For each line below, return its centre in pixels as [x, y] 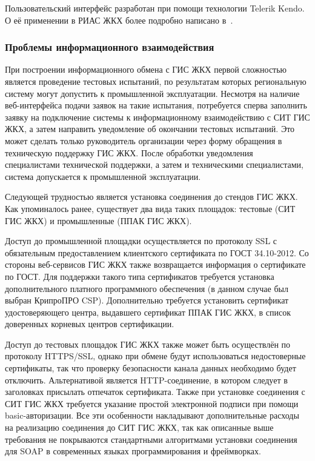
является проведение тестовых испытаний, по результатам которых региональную [156, 81]
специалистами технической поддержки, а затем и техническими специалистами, [154, 164]
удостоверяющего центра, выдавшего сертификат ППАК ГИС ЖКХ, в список [148, 312]
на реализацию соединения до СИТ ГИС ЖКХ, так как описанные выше [139, 427]
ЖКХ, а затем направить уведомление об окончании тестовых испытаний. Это [150, 129]
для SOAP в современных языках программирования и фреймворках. [133, 451]
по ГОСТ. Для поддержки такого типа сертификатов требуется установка [140, 276]
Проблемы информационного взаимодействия [110, 47]
